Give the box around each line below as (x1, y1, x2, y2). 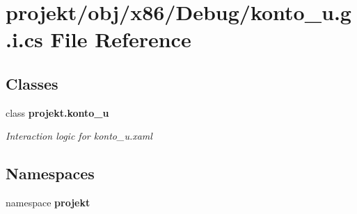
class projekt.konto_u (6, 105, 109, 120)
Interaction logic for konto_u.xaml (6, 129, 152, 143)
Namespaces (6, 163, 95, 184)
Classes (6, 72, 58, 94)
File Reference (50, 25, 191, 53)
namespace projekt (6, 195, 90, 210)
